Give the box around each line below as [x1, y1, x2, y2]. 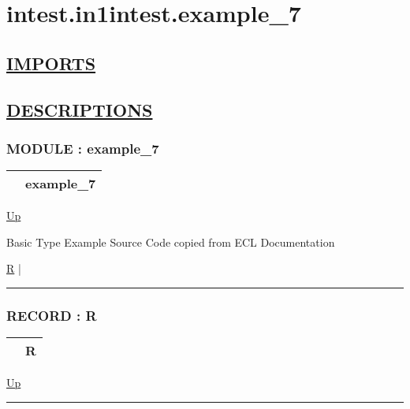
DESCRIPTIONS [6, 97, 153, 121]
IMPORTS [6, 50, 96, 75]
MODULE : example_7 [6, 138, 159, 158]
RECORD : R [6, 305, 97, 325]
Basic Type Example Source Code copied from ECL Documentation [6, 233, 335, 250]
